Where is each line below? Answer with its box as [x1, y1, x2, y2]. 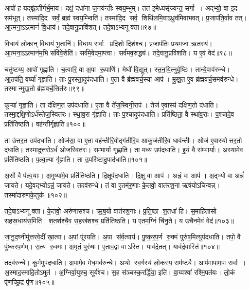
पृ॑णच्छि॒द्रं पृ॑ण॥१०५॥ [4, 276, 54, 287]
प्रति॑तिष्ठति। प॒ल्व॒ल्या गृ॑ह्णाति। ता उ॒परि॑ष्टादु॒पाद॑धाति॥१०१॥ [4, 154, 147, 164]
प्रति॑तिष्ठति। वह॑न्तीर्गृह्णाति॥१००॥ [4, 118, 86, 128]
